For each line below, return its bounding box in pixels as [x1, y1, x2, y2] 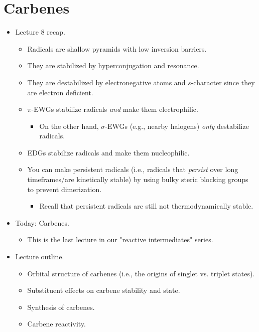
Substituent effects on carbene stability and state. [27, 285, 180, 295]
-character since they [191, 77, 255, 87]
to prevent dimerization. [27, 184, 102, 194]
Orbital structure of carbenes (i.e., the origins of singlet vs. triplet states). [27, 268, 255, 278]
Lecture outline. [15, 251, 64, 262]
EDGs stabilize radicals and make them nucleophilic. [27, 147, 190, 157]
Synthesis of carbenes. [27, 301, 95, 312]
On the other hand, [39, 120, 99, 131]
